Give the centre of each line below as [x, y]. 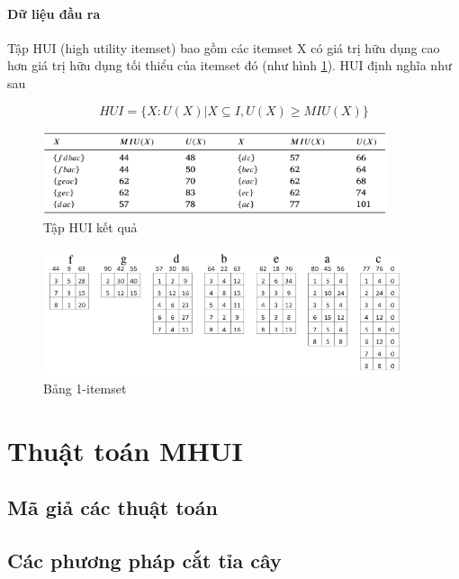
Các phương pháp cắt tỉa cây [144, 560]
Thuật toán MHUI [125, 450]
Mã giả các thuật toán [112, 507]
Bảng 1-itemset [85, 388]
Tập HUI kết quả [90, 227]
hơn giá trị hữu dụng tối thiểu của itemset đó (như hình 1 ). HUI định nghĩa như [229, 65]
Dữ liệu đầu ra [54, 13]
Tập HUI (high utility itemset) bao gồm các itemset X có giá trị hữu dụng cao [224, 47]
